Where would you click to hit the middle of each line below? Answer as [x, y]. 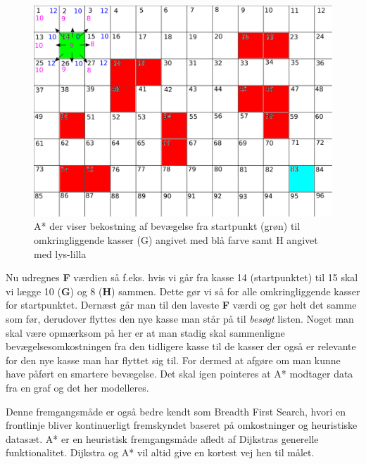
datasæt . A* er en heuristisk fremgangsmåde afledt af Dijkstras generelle [162, 438]
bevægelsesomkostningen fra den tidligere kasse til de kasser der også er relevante [181, 346]
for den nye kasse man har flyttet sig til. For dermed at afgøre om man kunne [173, 360]
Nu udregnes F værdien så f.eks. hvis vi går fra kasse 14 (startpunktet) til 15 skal [182, 277]
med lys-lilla [60, 253]
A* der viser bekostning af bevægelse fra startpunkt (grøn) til [167, 226]
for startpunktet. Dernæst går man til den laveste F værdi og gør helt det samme [181, 305]
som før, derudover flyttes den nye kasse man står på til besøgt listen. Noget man [180, 318]
